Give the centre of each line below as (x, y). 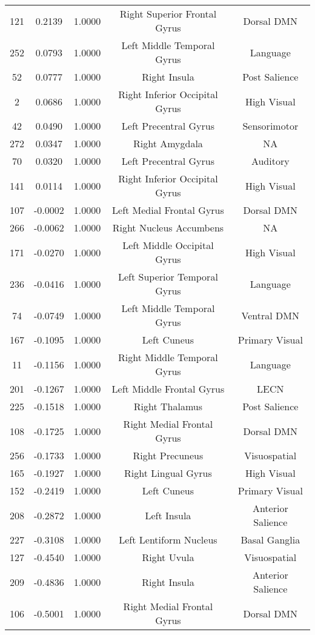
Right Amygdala (168, 143)
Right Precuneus (168, 455)
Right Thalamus (168, 406)
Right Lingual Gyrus (168, 473)
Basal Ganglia (270, 540)
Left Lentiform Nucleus (168, 540)
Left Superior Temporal (168, 277)
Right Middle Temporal (168, 357)
